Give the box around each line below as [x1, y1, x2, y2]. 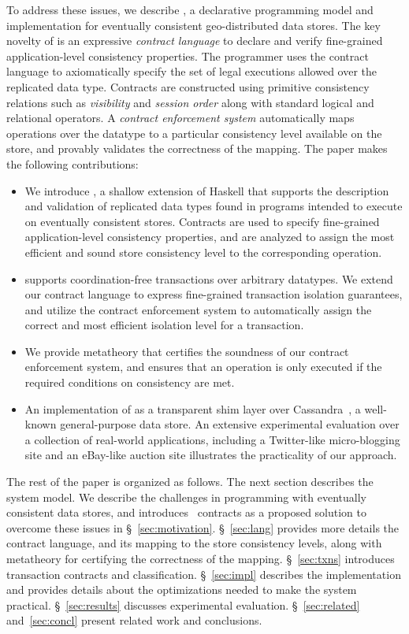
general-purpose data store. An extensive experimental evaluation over [60, 416, 400, 432]
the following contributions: [6, 155, 139, 172]
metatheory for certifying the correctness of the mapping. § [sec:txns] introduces [6, 551, 395, 566]
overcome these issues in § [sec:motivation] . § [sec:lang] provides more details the [6, 519, 400, 536]
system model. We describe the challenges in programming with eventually [6, 488, 366, 505]
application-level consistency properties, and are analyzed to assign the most [24, 228, 395, 245]
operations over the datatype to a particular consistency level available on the [6, 124, 382, 141]
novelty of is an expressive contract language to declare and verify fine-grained [6, 32, 383, 49]
